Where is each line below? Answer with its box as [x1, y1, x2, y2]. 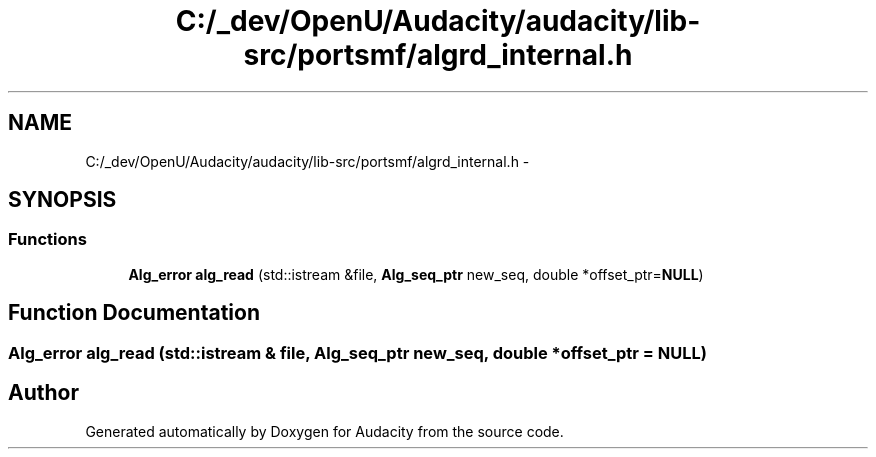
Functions [8, 229, 87, 250]
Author [8, 380, 79, 406]
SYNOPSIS [8, 187, 117, 213]
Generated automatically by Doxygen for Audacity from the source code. [85, 422, 564, 440]
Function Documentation [8, 300, 260, 326]
